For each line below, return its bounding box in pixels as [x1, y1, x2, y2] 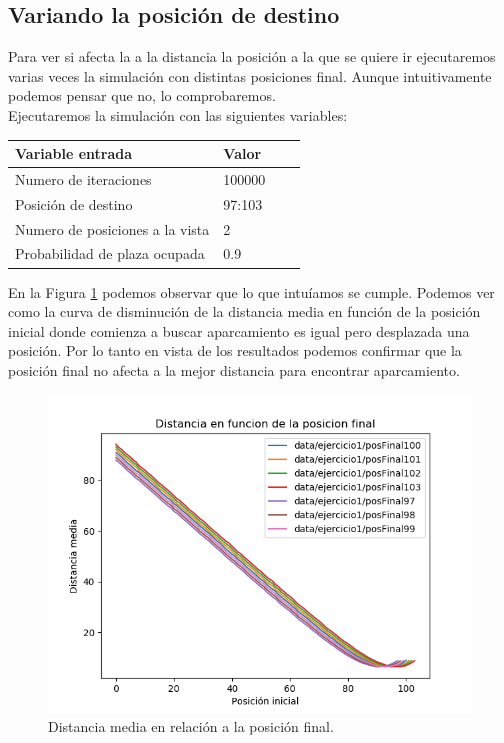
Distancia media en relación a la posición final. [48, 716, 334, 737]
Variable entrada [15, 143, 133, 164]
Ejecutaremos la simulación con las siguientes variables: [8, 104, 348, 125]
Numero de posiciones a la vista [15, 218, 210, 239]
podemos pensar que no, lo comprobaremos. [8, 85, 276, 106]
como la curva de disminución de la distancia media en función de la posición [8, 301, 481, 322]
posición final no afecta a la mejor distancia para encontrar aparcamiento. [8, 359, 460, 380]
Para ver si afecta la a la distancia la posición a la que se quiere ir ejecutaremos [8, 46, 496, 67]
